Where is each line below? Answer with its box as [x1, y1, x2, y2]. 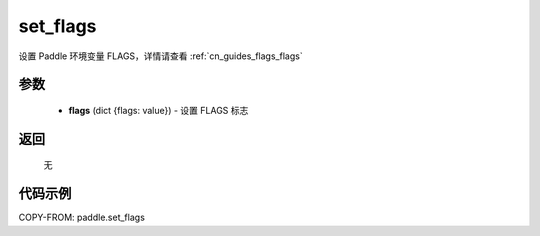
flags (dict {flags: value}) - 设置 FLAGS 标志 [68, 104, 249, 116]
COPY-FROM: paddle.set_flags [18, 211, 145, 224]
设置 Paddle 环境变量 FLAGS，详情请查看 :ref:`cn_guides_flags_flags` [18, 50, 304, 62]
